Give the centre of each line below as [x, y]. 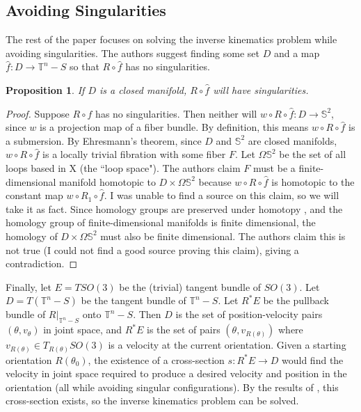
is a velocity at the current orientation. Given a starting [227, 345]
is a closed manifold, [143, 89]
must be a [274, 167]
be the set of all [313, 154]
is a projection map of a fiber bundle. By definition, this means [174, 127]
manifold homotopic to [107, 181]
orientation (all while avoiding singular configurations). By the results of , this [172, 387]
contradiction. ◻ [42, 263]
